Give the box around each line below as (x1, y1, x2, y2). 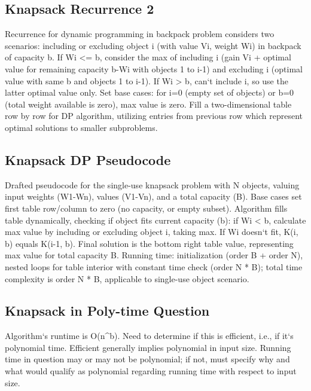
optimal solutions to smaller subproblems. (5, 121, 158, 133)
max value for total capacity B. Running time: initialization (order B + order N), (5, 249, 303, 261)
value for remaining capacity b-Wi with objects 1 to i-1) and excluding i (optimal (5, 62, 303, 75)
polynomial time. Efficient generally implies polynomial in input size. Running (5, 341, 291, 353)
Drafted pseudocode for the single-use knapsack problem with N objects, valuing (5, 178, 300, 191)
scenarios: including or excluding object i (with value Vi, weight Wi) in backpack (5, 39, 301, 51)
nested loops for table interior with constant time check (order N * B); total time (5, 260, 303, 273)
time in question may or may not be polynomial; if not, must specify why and (5, 353, 290, 365)
